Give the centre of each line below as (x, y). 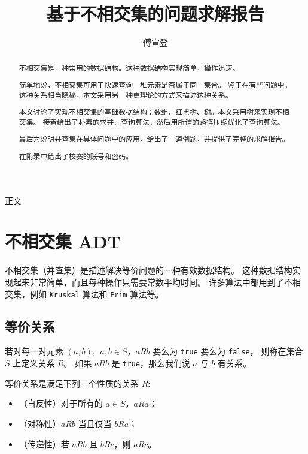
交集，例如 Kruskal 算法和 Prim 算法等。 (84, 294)
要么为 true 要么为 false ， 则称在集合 (228, 351)
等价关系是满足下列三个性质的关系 (72, 383)
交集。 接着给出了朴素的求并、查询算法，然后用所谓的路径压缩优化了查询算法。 (152, 121)
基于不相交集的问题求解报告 (155, 13)
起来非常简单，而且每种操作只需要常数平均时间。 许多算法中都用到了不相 (157, 282)
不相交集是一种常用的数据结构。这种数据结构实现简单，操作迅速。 (129, 67)
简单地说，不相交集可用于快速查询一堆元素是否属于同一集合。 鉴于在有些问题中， (155, 85)
